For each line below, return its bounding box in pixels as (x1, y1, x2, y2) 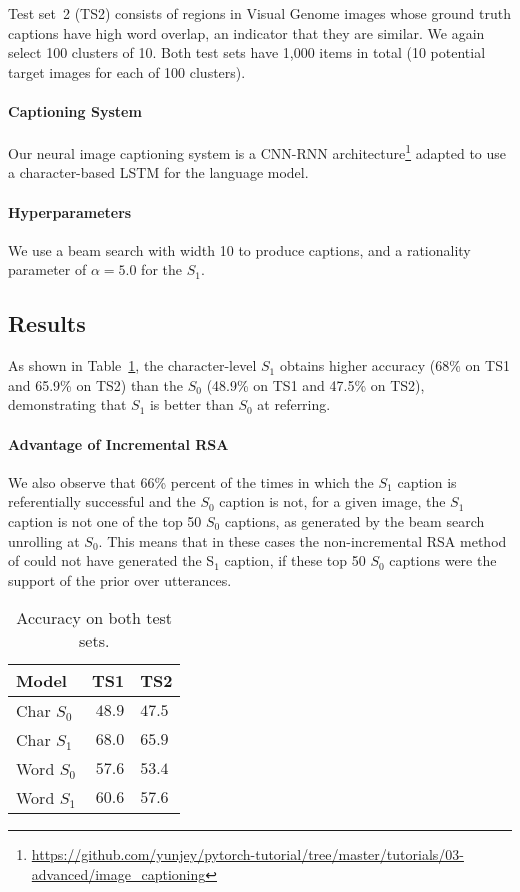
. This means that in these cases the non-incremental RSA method (98, 530, 507, 551)
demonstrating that (8, 394, 127, 415)
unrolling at (8, 530, 80, 551)
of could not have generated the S (8, 550, 215, 571)
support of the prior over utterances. (8, 569, 232, 590)
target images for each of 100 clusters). (8, 61, 246, 82)
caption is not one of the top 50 (8, 510, 202, 531)
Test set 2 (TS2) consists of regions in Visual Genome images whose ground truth (8, 3, 511, 23)
